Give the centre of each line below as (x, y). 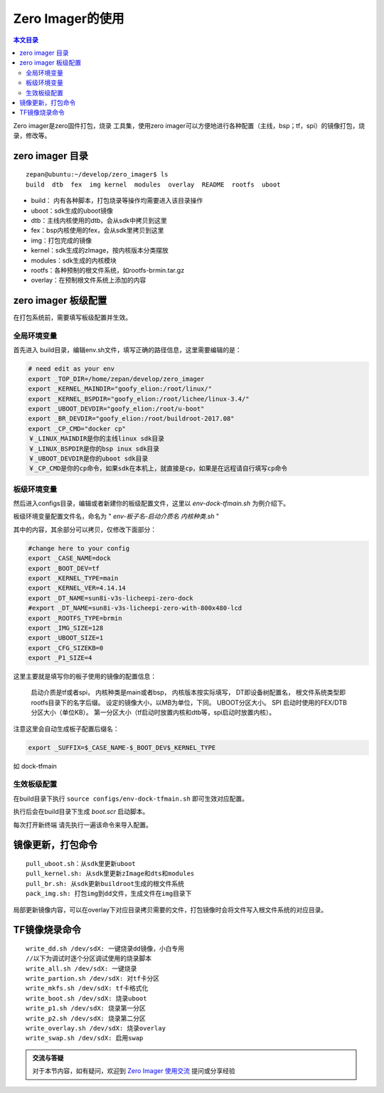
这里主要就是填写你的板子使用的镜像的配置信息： (85, 677)
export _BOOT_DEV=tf (64, 568)
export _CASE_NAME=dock (70, 558)
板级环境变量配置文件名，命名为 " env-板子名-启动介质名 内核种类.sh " (116, 517)
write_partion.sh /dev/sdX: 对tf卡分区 (93, 979)
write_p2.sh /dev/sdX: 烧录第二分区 (86, 1018)
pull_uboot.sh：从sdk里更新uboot (81, 864)
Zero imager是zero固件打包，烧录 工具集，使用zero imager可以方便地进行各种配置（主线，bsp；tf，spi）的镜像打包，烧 (189, 125)
